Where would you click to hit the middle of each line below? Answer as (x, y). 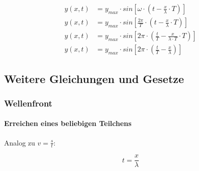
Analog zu (20, 142)
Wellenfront (28, 103)
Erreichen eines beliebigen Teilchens (68, 123)
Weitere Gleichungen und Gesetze (94, 78)
